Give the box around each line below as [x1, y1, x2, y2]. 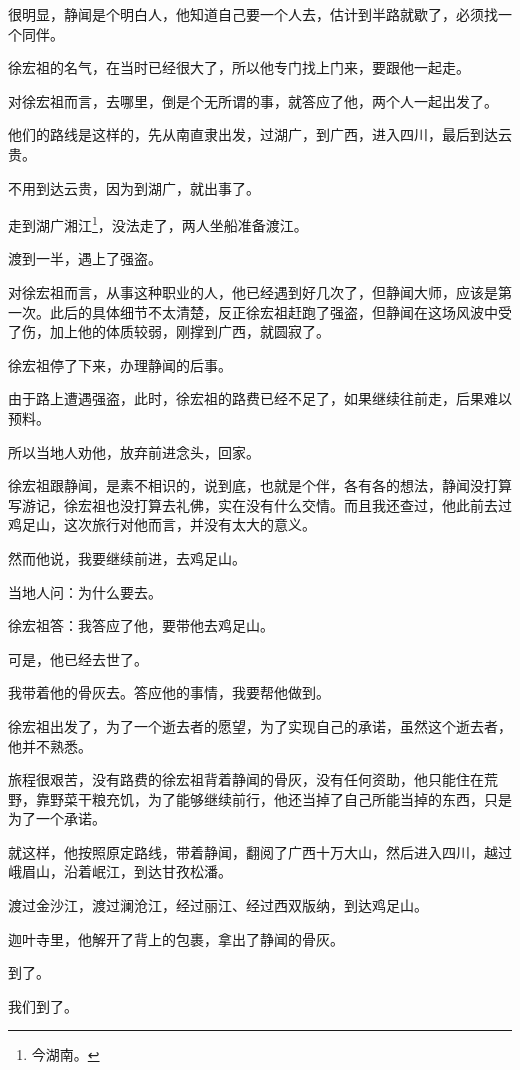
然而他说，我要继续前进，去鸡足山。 [8, 547, 246, 568]
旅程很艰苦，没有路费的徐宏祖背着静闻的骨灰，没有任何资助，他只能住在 [8, 769, 484, 790]
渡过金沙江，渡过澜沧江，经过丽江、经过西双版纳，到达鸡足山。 [8, 895, 428, 916]
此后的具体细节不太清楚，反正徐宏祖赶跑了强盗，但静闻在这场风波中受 [49, 301, 512, 322]
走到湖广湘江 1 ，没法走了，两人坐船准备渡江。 [8, 212, 308, 235]
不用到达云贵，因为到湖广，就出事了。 [8, 177, 260, 198]
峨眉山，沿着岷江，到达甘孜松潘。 [8, 861, 232, 882]
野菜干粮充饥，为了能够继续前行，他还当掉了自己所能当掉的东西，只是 [49, 788, 512, 809]
